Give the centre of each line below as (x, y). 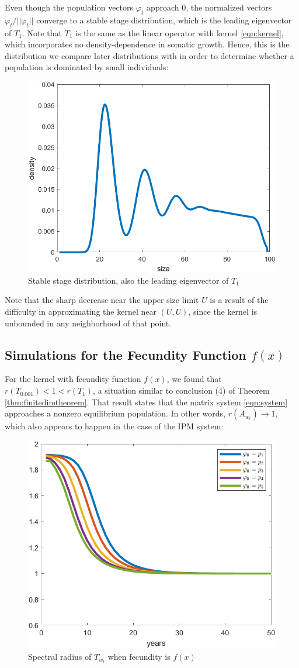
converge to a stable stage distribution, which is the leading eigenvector (164, 20)
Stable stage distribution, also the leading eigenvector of (128, 280)
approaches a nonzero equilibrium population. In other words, (115, 413)
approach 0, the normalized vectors (209, 7)
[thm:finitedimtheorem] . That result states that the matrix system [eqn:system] (146, 402)
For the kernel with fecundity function (73, 379)
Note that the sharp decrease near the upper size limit (102, 300)
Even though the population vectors (69, 7)
